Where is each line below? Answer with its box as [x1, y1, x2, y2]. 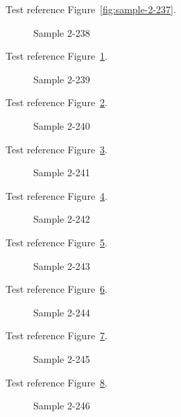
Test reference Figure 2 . [6, 95, 107, 110]
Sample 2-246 [33, 398, 90, 413]
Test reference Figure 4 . [6, 188, 107, 203]
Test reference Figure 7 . [6, 328, 107, 343]
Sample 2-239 [33, 71, 90, 86]
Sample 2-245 [33, 351, 90, 366]
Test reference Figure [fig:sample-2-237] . [6, 2, 176, 16]
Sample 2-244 [33, 305, 90, 319]
